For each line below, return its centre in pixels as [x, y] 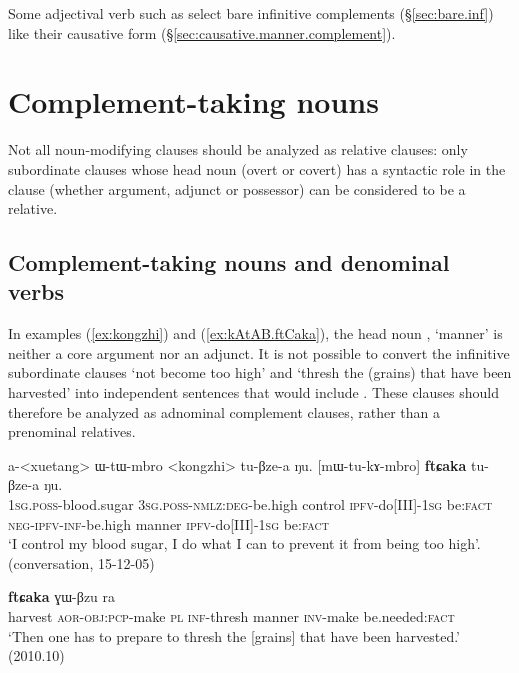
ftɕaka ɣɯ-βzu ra [62, 596]
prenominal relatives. [72, 431]
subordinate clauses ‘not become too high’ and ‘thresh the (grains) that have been [260, 372]
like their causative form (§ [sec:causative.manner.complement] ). [202, 32]
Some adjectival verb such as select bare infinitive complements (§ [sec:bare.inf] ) [251, 13]
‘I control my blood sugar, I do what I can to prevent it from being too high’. [244, 543]
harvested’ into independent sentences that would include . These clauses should [253, 392]
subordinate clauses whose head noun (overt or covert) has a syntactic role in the [257, 168]
